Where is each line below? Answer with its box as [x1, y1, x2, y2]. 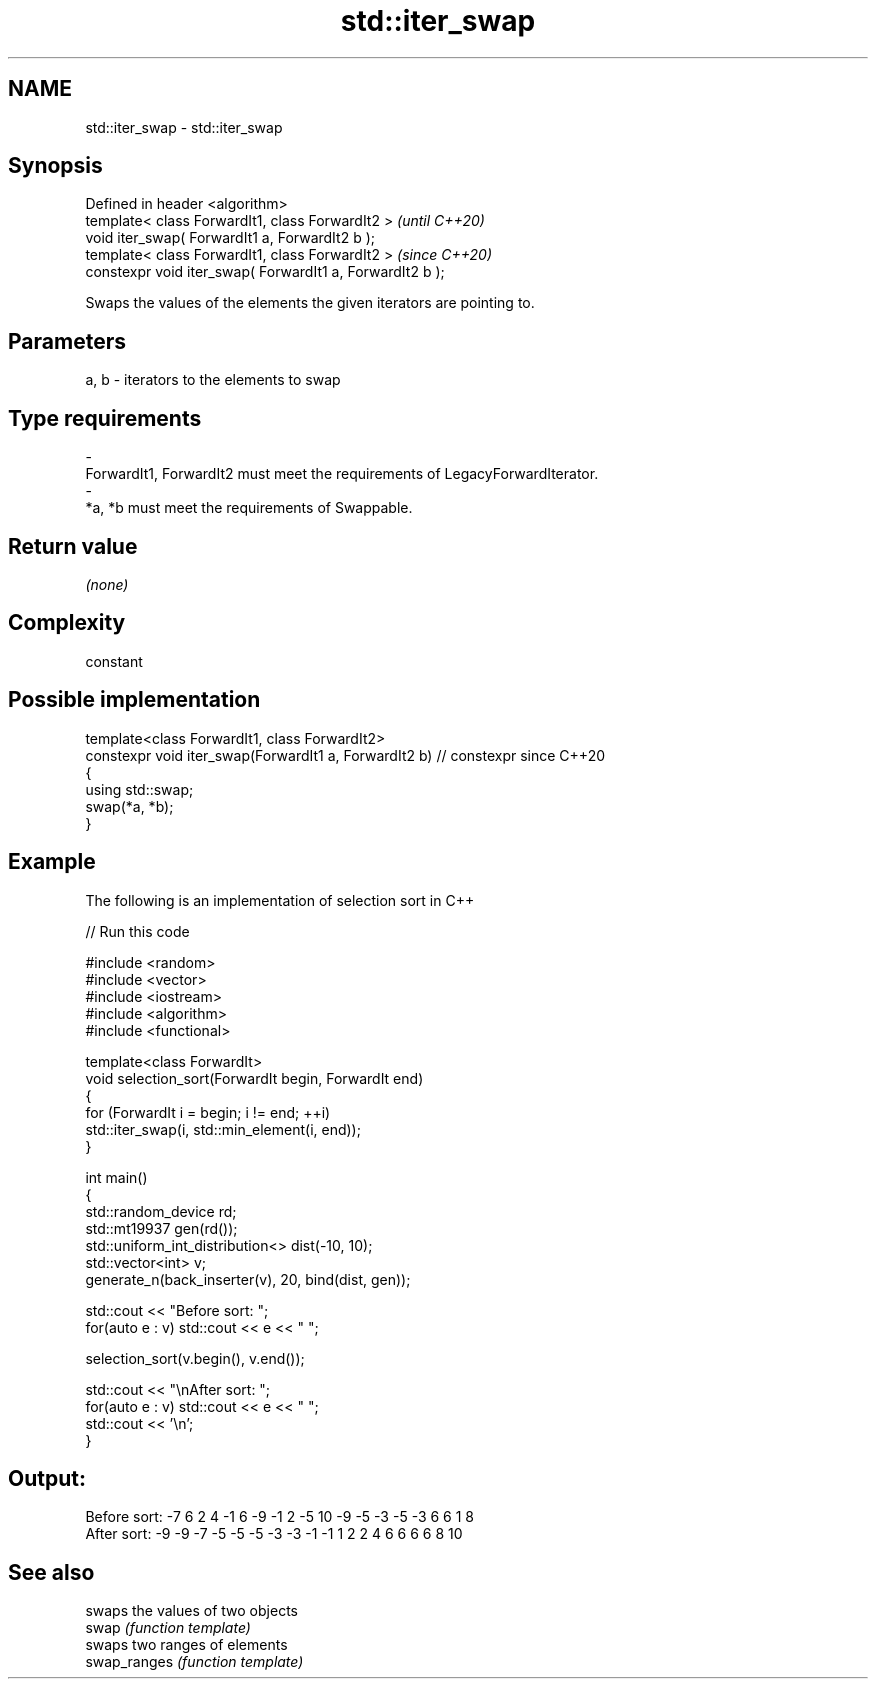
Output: [8, 1465, 86, 1491]
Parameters [8, 328, 126, 354]
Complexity [8, 610, 126, 636]
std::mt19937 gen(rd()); [85, 1219, 238, 1237]
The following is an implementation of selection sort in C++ [85, 891, 475, 909]
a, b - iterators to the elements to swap [85, 371, 341, 389]
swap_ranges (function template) [85, 1653, 304, 1671]
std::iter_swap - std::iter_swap [85, 118, 283, 136]
